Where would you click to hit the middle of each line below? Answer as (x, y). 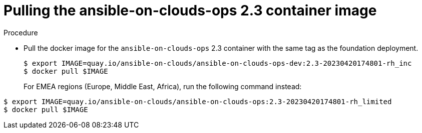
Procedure (21, 32)
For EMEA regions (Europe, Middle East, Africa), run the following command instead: (163, 86)
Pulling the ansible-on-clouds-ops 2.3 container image (190, 10)
